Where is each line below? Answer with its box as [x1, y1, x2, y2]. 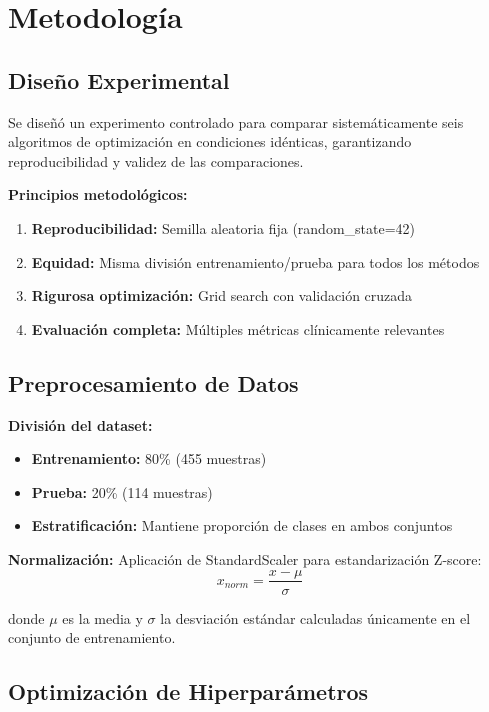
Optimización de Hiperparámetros [8, 676, 369, 707]
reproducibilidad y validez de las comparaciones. [8, 150, 304, 171]
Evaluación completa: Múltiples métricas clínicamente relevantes [31, 318, 445, 339]
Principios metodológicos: [8, 184, 188, 205]
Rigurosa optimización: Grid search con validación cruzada [31, 285, 413, 306]
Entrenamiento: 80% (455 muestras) [31, 448, 267, 469]
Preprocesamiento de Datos [8, 367, 299, 398]
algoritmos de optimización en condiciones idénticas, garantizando [8, 131, 412, 152]
